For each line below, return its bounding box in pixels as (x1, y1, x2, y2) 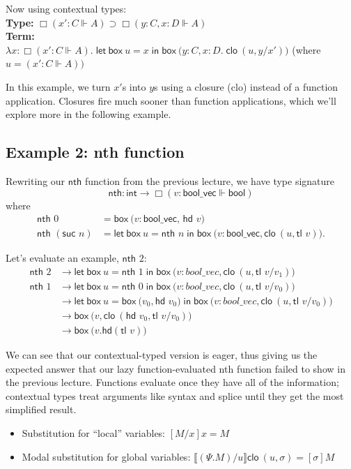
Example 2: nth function (6, 141, 185, 163)
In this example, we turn (6, 79, 111, 94)
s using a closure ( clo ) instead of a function (154, 79, 338, 94)
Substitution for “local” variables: (22, 425, 166, 440)
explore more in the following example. (6, 107, 171, 121)
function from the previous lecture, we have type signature (84, 173, 335, 188)
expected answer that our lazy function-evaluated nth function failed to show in (6, 361, 345, 375)
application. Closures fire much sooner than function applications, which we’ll (6, 93, 336, 107)
